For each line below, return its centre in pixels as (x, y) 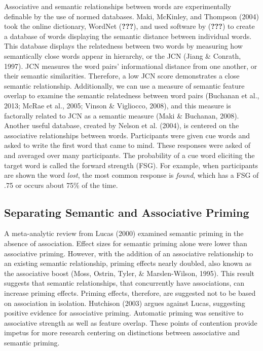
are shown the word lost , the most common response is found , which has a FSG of (131, 175)
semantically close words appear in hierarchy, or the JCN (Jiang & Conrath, (123, 55)
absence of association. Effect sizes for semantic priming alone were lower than (126, 243)
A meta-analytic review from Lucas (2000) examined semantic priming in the (124, 233)
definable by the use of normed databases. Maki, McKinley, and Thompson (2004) (131, 16)
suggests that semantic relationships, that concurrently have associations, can (124, 283)
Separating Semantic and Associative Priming (127, 212)
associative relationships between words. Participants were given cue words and (127, 135)
